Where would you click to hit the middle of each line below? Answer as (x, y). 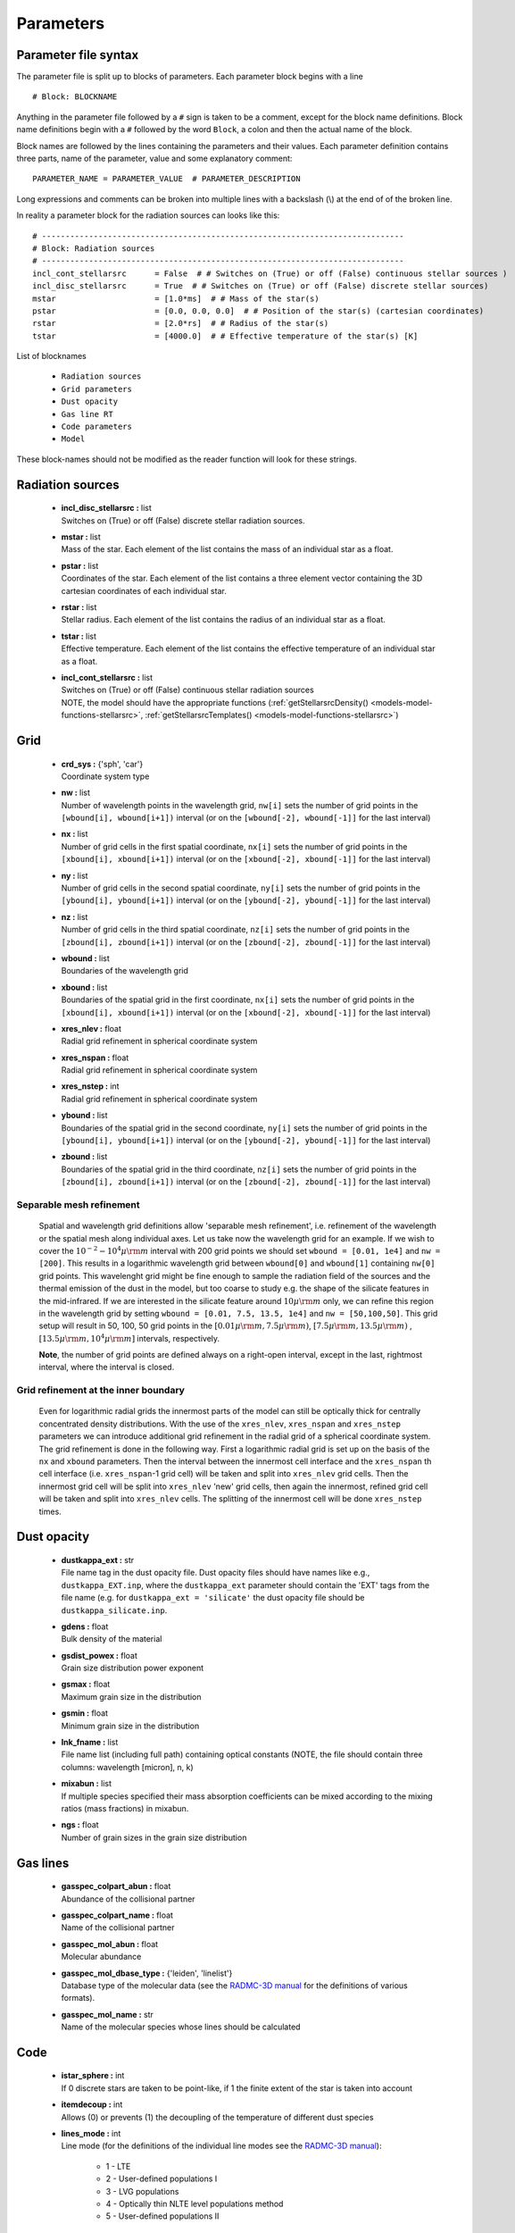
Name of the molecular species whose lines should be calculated (181, 2027)
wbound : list (86, 958)
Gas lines (43, 1863)
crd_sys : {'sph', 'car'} (102, 764)
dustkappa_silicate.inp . (114, 1610)
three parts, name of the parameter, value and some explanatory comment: (154, 159)
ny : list (75, 875)
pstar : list (80, 565)
